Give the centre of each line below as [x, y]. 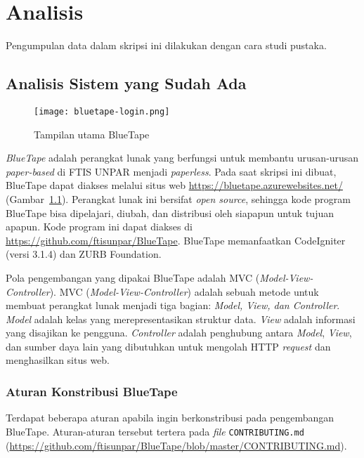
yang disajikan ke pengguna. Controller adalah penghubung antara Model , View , [179, 333]
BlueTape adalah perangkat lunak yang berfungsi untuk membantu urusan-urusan [182, 158]
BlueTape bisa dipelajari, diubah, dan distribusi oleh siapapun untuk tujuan [170, 212]
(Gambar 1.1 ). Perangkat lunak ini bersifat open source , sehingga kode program [178, 198]
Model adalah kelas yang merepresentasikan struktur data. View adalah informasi [181, 319]
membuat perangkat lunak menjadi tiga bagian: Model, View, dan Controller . [173, 305]
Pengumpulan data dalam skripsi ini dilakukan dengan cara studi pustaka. [166, 45]
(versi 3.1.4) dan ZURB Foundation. [84, 254]
